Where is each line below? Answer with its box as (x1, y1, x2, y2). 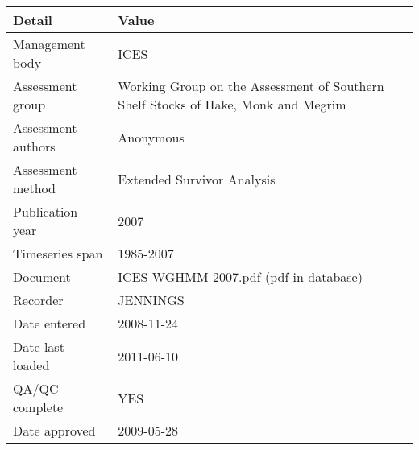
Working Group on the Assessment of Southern (118, 76, 384, 95)
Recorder (13, 291, 64, 309)
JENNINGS (118, 291, 185, 309)
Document (13, 267, 71, 286)
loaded (13, 356, 50, 374)
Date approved (13, 421, 96, 440)
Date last (13, 337, 64, 356)
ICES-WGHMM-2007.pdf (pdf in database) (118, 267, 363, 286)
